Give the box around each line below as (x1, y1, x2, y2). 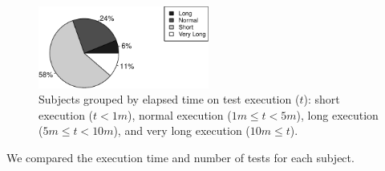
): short (303, 91, 340, 108)
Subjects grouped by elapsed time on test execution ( (38, 91, 300, 108)
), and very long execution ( (113, 122, 250, 139)
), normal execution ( (128, 106, 232, 123)
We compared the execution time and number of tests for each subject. (6, 149, 355, 166)
